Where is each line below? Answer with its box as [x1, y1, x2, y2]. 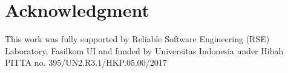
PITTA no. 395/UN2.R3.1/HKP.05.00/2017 [5, 56, 167, 69]
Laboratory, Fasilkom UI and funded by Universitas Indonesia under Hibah [5, 44, 284, 57]
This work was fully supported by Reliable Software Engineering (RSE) [5, 33, 270, 45]
